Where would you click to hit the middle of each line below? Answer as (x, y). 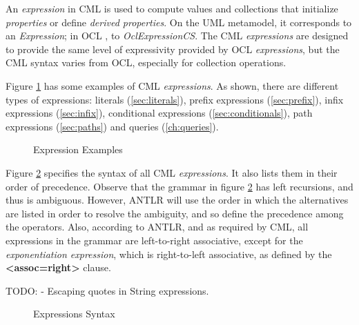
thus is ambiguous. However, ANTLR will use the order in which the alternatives (177, 200)
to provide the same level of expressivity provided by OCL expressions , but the (173, 49)
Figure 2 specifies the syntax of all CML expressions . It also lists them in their (172, 172)
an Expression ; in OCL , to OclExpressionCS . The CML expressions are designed (177, 36)
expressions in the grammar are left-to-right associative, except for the (154, 240)
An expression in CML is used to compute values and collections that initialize (172, 8)
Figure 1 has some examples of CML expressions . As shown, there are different (172, 85)
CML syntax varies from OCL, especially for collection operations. (146, 62)
